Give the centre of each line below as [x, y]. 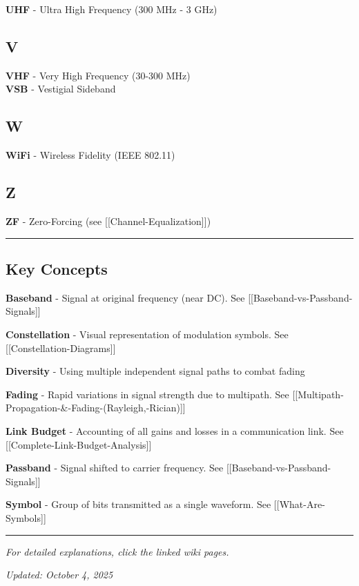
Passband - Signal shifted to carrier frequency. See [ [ [119, 468]
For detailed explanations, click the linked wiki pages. [117, 551]
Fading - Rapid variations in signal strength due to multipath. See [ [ [152, 394]
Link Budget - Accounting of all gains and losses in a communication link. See [175, 430]
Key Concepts [57, 268]
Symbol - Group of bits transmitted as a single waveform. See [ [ [143, 504]
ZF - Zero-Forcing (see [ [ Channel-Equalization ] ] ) [108, 221]
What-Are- [302, 504]
